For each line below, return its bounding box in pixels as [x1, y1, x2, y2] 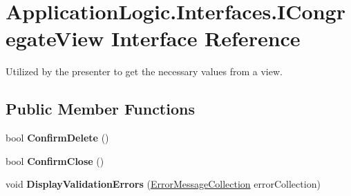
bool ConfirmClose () [6, 153, 104, 168]
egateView [6, 24, 104, 52]
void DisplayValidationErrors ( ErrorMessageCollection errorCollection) [6, 177, 321, 191]
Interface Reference [111, 24, 301, 52]
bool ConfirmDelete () [6, 130, 109, 145]
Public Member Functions [6, 98, 195, 119]
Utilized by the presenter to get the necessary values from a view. [6, 64, 283, 79]
